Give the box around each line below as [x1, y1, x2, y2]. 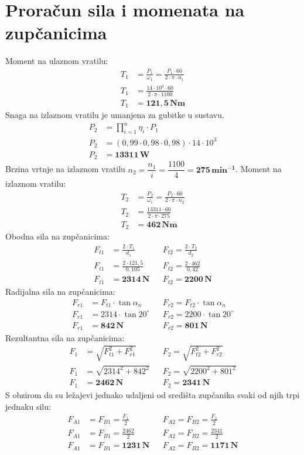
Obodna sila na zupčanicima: [5, 230, 110, 242]
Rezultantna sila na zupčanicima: [5, 331, 125, 343]
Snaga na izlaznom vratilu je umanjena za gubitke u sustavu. [5, 109, 224, 121]
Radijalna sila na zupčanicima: [5, 285, 115, 297]
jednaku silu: [5, 400, 51, 412]
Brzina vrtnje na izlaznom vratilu [5, 163, 125, 175]
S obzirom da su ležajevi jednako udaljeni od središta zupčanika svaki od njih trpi [5, 388, 300, 400]
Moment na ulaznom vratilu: [5, 55, 108, 67]
